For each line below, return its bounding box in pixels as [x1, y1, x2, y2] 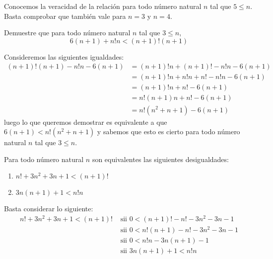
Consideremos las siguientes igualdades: [4, 51, 124, 62]
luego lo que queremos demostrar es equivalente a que [4, 116, 167, 127]
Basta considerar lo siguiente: [4, 203, 93, 214]
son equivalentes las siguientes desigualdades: [92, 154, 229, 164]
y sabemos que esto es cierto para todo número [97, 126, 240, 137]
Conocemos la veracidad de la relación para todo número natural [4, 1, 202, 11]
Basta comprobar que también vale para [4, 10, 126, 21]
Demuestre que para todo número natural [4, 27, 131, 38]
